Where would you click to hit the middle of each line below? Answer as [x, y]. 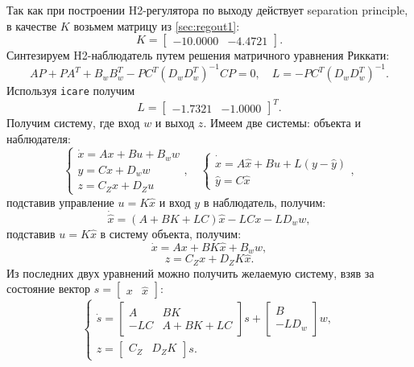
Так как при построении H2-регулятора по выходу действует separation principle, [207, 10]
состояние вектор [49, 289]
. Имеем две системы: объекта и [282, 123]
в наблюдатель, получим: [265, 202]
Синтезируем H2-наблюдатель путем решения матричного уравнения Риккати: [198, 55]
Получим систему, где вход [73, 123]
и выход [175, 123]
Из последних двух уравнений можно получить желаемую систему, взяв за [190, 272]
